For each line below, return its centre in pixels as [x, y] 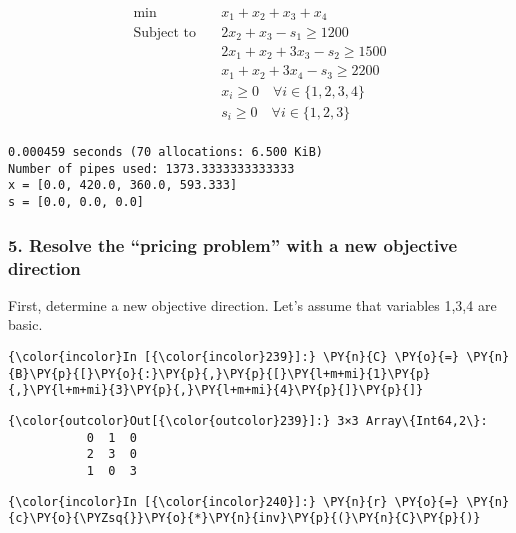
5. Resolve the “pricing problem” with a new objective [233, 244]
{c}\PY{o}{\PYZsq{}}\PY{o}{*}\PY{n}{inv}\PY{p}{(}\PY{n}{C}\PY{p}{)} [244, 518]
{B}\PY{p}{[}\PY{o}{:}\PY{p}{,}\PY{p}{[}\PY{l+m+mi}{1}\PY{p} [219, 373]
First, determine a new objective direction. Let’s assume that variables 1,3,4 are [252, 304]
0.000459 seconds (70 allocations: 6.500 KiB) [165, 152]
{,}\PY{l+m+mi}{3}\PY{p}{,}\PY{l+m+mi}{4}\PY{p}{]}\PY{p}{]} [216, 390]
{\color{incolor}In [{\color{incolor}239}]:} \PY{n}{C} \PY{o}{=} [234, 356]
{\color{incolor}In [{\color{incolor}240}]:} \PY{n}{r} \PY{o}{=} [234, 501]
